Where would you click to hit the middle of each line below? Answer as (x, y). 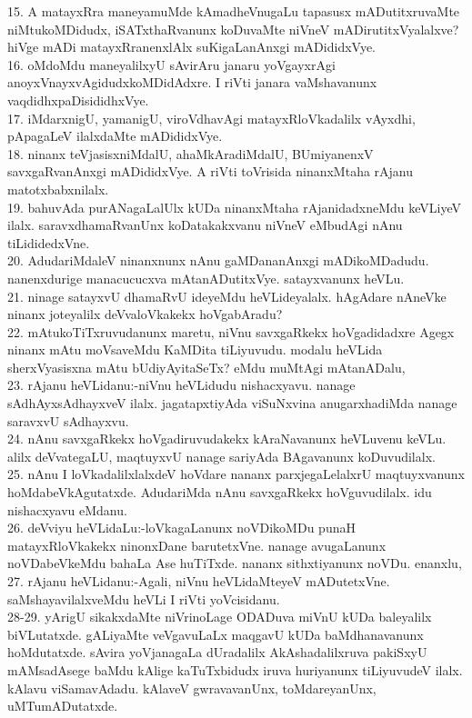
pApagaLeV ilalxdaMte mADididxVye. (115, 136)
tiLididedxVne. (49, 242)
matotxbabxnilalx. (58, 189)
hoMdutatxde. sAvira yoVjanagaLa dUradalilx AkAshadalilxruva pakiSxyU (217, 652)
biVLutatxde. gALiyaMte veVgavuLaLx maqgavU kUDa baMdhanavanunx (216, 634)
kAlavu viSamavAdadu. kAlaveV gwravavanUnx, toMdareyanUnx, (192, 688)
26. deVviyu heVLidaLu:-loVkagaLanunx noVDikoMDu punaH (181, 528)
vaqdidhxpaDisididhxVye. (78, 100)
